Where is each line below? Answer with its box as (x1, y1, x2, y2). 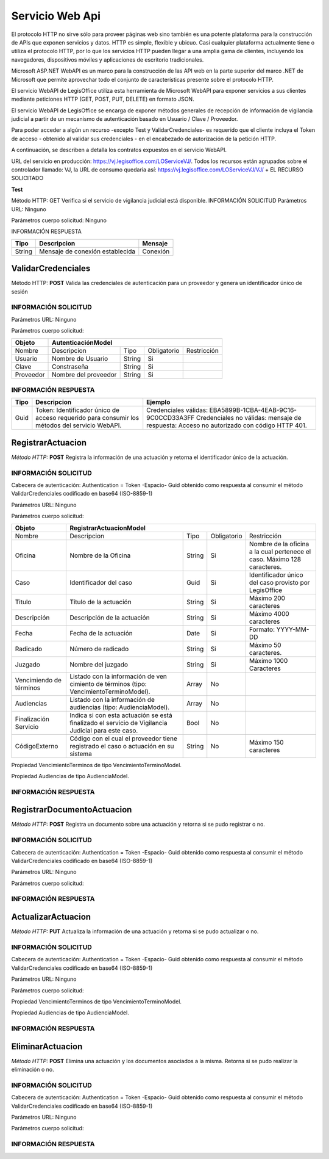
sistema (69, 749, 93, 758)
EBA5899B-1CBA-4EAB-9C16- (209, 406, 297, 414)
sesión (11, 287, 28, 295)
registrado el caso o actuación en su (69, 742, 174, 750)
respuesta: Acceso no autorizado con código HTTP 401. (146, 421, 307, 430)
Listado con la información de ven (69, 672, 168, 681)
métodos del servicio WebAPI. (35, 421, 122, 430)
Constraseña (52, 362, 88, 370)
